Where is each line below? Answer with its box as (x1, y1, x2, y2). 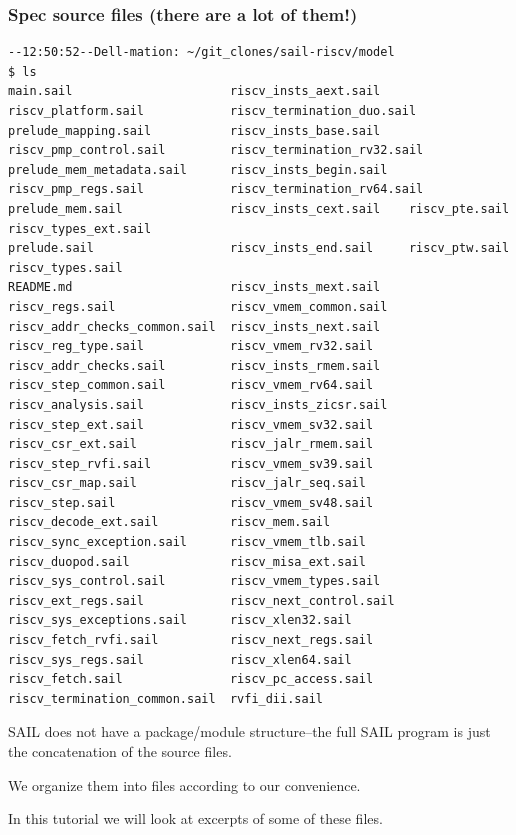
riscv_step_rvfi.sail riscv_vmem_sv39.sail (8, 456, 374, 471)
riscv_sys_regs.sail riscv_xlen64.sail (8, 652, 352, 667)
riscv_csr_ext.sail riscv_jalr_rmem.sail (8, 437, 374, 452)
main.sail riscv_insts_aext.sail (8, 84, 381, 99)
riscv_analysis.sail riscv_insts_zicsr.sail (8, 397, 388, 412)
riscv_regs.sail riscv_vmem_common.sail (8, 299, 388, 314)
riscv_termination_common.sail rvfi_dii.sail (8, 691, 323, 706)
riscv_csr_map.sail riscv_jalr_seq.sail (8, 476, 366, 491)
